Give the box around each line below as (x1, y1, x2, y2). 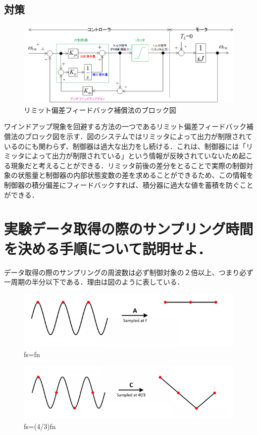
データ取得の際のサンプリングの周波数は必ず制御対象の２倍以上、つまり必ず (4, 267, 254, 277)
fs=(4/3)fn (24, 421, 56, 431)
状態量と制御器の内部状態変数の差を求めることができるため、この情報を (17, 170, 254, 180)
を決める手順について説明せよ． (4, 238, 212, 258)
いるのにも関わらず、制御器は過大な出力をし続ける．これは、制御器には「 (4, 141, 246, 151)
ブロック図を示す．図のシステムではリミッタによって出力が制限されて (24, 131, 253, 142)
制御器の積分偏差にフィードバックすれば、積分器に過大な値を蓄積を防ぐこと (4, 180, 254, 190)
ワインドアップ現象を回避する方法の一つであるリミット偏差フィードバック (4, 121, 247, 132)
